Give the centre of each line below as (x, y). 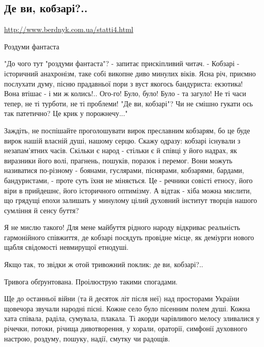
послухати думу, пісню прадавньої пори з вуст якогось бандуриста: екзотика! (124, 83)
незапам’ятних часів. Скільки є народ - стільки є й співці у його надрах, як (121, 150)
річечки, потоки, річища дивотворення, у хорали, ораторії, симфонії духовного (126, 328)
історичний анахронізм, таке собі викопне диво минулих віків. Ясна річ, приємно (130, 73)
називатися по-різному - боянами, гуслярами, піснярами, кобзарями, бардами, (124, 170)
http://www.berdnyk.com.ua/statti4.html (69, 29)
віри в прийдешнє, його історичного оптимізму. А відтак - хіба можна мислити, (128, 190)
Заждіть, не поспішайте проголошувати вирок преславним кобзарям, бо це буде (127, 130)
